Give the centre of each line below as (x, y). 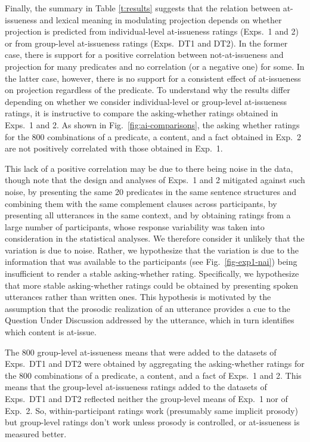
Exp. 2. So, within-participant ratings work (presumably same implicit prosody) (151, 410)
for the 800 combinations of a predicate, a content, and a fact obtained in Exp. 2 (153, 136)
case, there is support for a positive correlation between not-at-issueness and (144, 55)
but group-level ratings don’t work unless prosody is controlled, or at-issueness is (152, 422)
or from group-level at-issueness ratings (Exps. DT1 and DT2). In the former (146, 43)
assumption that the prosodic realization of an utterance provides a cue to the (148, 308)
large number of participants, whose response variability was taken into (135, 226)
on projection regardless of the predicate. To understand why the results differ (148, 90)
